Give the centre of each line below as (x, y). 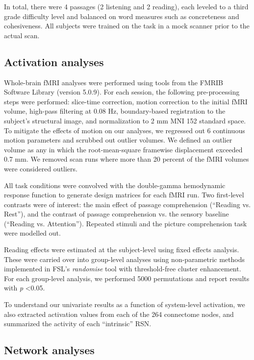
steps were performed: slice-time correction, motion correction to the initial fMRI (126, 101)
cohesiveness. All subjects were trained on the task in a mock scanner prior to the (127, 26)
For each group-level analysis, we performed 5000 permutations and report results (127, 278)
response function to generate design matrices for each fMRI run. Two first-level (124, 195)
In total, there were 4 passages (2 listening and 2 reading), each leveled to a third (126, 6)
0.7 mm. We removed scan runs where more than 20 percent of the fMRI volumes (127, 159)
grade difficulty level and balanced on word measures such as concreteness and (122, 16)
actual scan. (22, 35)
